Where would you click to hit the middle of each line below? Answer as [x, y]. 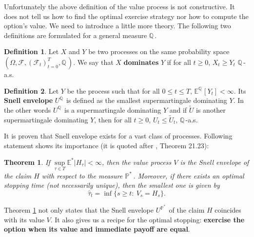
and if [178, 109]
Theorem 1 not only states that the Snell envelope [79, 210]
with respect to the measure [82, 175]
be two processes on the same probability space [159, 51]
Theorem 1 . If [27, 162]
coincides [228, 210]
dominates [141, 62]
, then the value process [137, 162]
